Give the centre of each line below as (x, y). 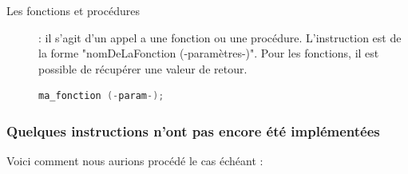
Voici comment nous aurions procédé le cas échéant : (135, 161)
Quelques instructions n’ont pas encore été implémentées (193, 130)
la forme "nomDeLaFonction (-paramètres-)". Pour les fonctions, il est (209, 53)
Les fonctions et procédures (73, 10)
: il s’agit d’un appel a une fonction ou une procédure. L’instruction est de (220, 37)
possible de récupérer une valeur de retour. (143, 68)
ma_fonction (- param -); (101, 96)
